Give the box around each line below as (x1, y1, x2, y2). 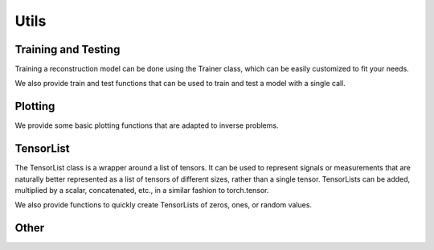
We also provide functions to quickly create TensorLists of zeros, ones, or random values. (14, 200, 313, 210)
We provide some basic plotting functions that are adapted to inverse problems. (14, 121, 279, 130)
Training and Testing (14, 43, 121, 56)
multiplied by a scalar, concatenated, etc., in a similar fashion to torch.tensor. (14, 186, 269, 195)
